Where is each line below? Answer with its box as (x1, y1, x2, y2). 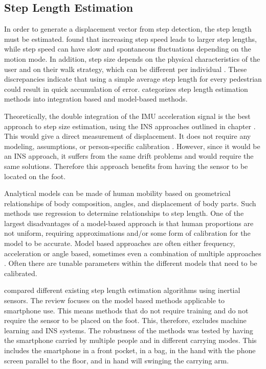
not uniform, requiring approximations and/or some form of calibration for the (4, 228, 251, 238)
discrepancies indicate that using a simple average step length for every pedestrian (4, 73, 262, 84)
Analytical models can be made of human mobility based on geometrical (4, 188, 231, 199)
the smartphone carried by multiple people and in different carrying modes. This (4, 335, 257, 346)
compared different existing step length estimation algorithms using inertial (4, 285, 240, 296)
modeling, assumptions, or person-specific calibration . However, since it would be (4, 140, 260, 151)
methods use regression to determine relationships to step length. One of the (4, 208, 244, 218)
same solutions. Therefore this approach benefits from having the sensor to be (4, 160, 248, 171)
